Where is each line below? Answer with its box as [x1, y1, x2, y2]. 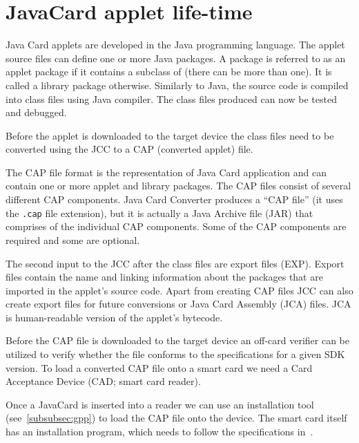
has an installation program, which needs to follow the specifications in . [6, 424, 313, 439]
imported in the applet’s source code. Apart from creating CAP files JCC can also [6, 283, 353, 297]
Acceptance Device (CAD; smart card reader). [6, 374, 201, 388]
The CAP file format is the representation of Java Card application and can [6, 164, 327, 179]
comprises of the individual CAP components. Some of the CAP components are [6, 219, 347, 234]
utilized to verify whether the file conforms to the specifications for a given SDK [6, 347, 345, 361]
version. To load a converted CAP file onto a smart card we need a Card [6, 360, 313, 375]
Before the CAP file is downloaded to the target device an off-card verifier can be [6, 333, 350, 348]
